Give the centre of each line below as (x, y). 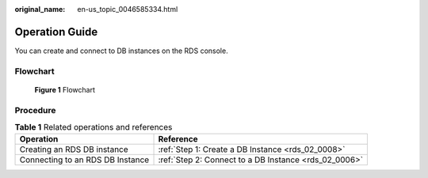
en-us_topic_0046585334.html (128, 9)
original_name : (40, 9)
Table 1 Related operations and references (94, 127)
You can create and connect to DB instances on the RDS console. (122, 51)
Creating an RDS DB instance (74, 150)
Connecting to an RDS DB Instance (84, 160)
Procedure (35, 110)
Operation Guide (56, 32)
